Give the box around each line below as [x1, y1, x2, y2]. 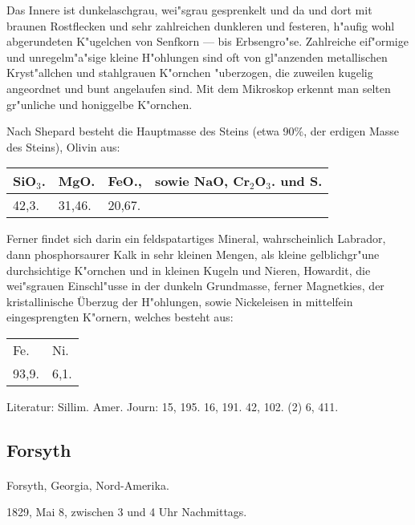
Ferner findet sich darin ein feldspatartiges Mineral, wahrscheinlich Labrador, [6, 230, 386, 247]
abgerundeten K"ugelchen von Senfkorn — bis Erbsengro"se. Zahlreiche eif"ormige [6, 33, 409, 50]
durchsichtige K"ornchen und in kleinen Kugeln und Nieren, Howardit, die [6, 261, 371, 278]
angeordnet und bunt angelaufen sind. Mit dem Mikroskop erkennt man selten [6, 79, 391, 96]
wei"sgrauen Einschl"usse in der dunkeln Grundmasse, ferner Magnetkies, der [6, 277, 384, 294]
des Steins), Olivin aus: [6, 138, 120, 155]
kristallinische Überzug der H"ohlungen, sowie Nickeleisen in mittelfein [6, 293, 353, 309]
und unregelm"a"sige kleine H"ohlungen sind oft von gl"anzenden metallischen [6, 48, 388, 65]
